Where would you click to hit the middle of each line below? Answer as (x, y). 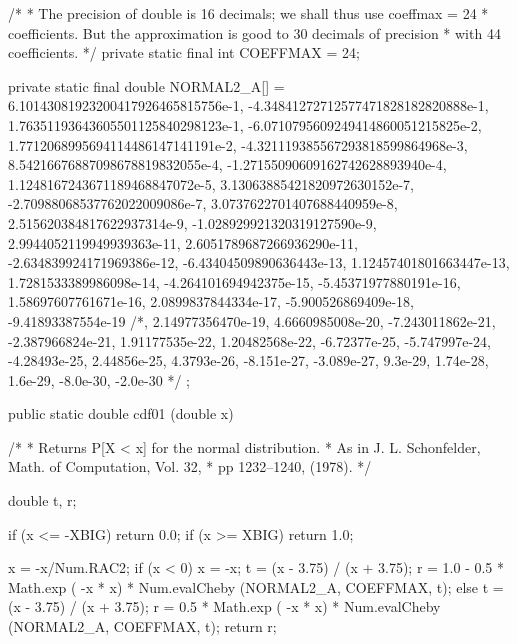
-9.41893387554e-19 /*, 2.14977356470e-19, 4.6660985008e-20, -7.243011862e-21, (252, 320)
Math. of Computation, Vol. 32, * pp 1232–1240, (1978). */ (190, 466)
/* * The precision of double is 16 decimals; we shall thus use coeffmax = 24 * (248, 13)
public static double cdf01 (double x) (121, 413)
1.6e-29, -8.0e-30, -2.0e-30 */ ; (99, 379)
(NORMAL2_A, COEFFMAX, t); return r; (142, 626)
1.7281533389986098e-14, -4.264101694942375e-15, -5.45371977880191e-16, (234, 281)
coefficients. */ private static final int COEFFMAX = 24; (184, 52)
